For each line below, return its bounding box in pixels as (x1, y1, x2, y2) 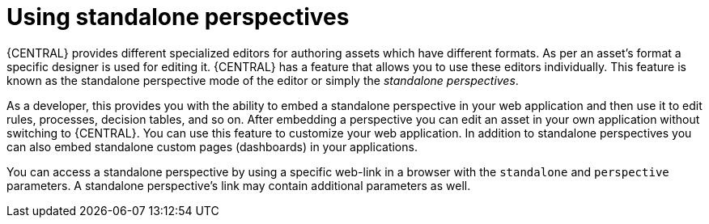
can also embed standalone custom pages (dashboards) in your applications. (6, 139, 418, 154)
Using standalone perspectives (6, 3, 350, 31)
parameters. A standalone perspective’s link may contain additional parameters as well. (6, 178, 471, 192)
